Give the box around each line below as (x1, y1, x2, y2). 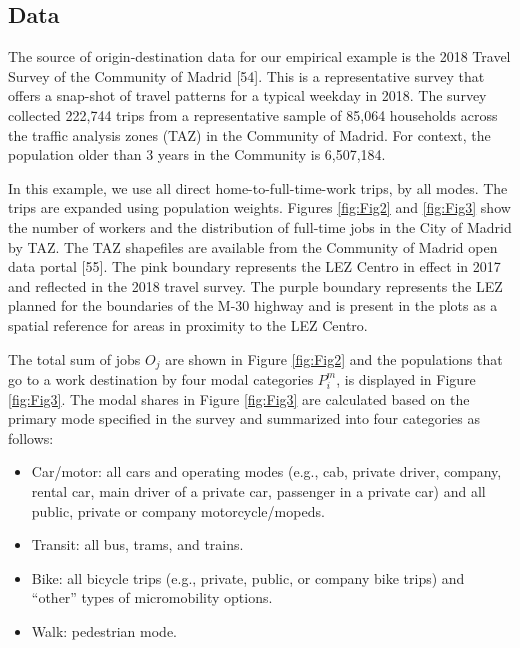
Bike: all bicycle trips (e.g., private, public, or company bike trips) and (31, 567, 465, 588)
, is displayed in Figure (336, 368, 476, 389)
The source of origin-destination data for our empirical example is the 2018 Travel (8, 46, 511, 67)
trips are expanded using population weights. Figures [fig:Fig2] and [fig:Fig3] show (8, 197, 511, 218)
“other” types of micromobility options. (31, 587, 273, 608)
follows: (8, 427, 54, 448)
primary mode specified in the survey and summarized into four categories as (8, 408, 480, 429)
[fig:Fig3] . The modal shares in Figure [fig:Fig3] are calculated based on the (8, 388, 470, 409)
